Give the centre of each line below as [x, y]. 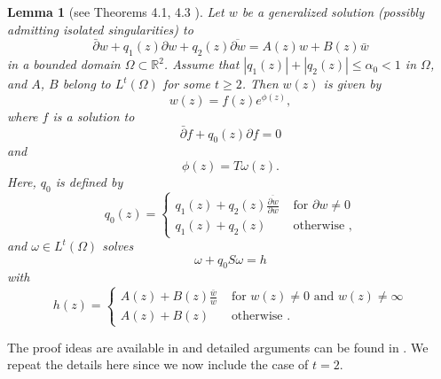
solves [118, 246]
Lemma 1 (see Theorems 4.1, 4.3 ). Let [116, 12]
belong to [87, 84]
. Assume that [201, 64]
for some [187, 84]
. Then [260, 84]
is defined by [89, 182]
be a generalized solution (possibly [333, 12]
